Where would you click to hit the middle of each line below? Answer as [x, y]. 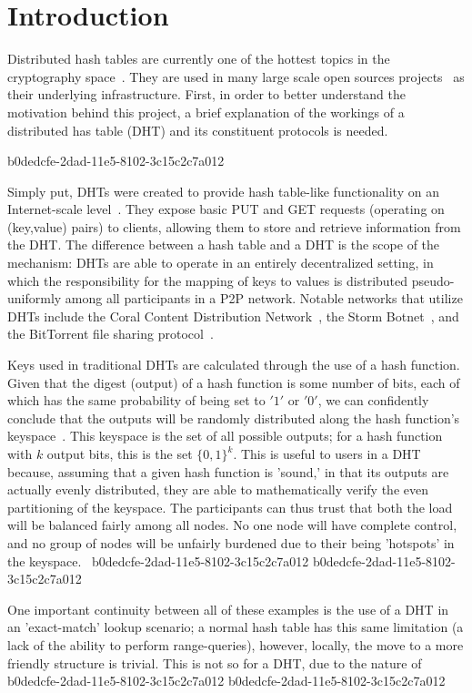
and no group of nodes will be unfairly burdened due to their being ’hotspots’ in [231, 542]
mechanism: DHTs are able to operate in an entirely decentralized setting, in [221, 263]
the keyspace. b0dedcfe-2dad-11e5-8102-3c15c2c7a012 [158, 561]
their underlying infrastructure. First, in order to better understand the [207, 94]
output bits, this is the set [120, 454]
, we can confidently [373, 400]
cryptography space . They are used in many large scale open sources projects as [236, 76]
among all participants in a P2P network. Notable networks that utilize [264, 298]
